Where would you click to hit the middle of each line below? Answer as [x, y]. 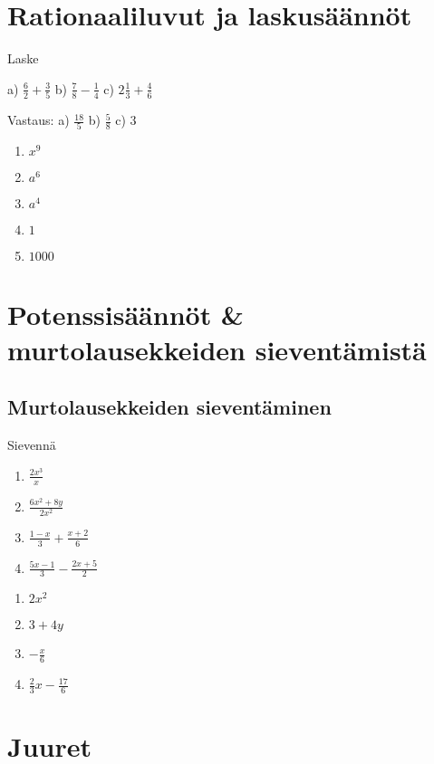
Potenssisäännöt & [125, 314]
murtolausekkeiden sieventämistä [217, 349]
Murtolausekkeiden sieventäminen [169, 407]
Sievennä [32, 445]
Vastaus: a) [39, 120]
